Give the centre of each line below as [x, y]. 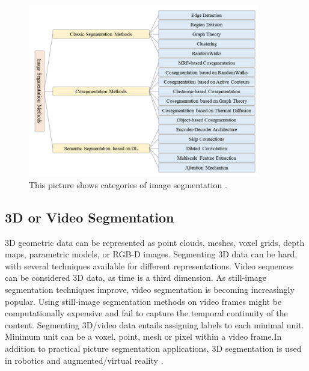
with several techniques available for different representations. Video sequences [149, 265]
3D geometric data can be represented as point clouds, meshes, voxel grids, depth [155, 242]
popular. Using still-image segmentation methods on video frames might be [143, 301]
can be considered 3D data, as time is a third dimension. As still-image [136, 277]
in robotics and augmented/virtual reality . [84, 360]
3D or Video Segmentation [90, 217]
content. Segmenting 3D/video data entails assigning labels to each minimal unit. [154, 324]
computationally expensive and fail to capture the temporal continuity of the [146, 313]
